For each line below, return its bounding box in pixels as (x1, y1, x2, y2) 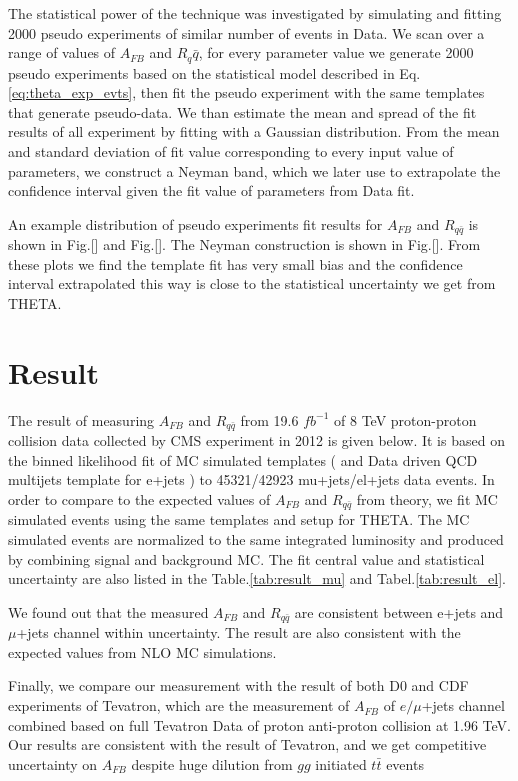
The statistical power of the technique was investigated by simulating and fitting (8, 3, 502, 23)
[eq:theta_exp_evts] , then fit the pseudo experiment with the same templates (8, 82, 485, 103)
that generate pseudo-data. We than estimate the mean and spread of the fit (8, 101, 477, 122)
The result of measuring (8, 409, 155, 430)
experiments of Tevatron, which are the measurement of (8, 695, 350, 716)
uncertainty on (8, 753, 98, 774)
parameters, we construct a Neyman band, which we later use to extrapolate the (8, 160, 501, 181)
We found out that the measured (8, 601, 209, 622)
